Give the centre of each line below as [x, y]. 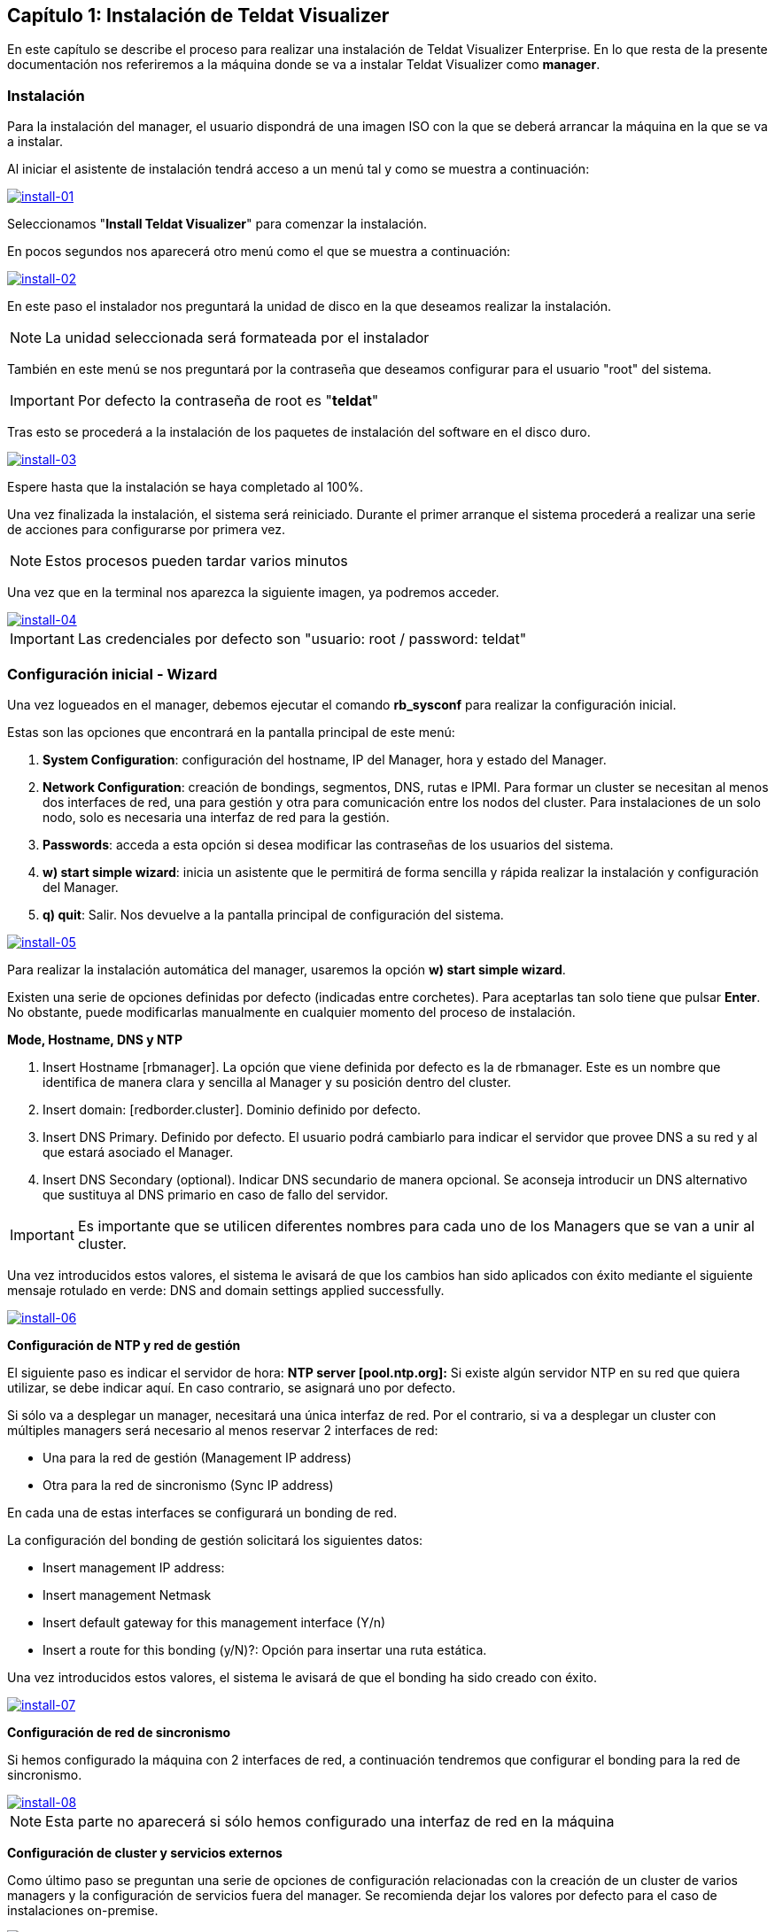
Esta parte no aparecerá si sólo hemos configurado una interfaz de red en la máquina [330, 1821]
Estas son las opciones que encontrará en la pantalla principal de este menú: [231, 732]
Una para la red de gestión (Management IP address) [197, 1457]
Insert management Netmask [127, 1594]
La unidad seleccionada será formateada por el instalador [237, 338]
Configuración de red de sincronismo [119, 1732]
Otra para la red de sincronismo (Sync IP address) [188, 1485]
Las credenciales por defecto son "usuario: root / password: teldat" [302, 639]
